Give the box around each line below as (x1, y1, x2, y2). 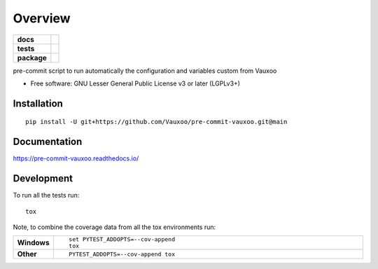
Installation (13, 97, 63, 109)
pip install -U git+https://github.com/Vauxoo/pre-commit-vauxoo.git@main (25, 118, 288, 126)
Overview (13, 11, 71, 26)
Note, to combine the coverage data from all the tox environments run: (13, 223, 216, 231)
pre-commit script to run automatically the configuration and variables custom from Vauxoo (13, 67, 277, 75)
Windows (17, 238, 50, 248)
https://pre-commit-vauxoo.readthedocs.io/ (13, 154, 139, 163)
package (17, 53, 47, 62)
